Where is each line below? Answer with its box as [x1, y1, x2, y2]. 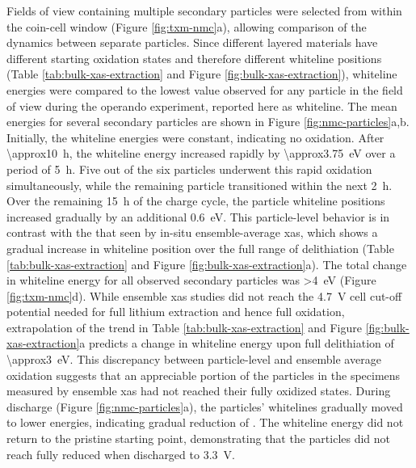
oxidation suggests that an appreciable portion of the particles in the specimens [6, 366, 401, 383]
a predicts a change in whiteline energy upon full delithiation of [79, 335, 394, 352]
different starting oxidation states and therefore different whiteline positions [6, 49, 382, 66]
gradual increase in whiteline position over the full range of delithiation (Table [6, 239, 394, 256]
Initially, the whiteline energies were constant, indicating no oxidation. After [6, 129, 384, 145]
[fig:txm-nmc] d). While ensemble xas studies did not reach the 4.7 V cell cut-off [6, 287, 402, 304]
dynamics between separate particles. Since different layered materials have [6, 34, 378, 51]
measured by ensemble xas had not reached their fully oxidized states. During [6, 382, 391, 399]
